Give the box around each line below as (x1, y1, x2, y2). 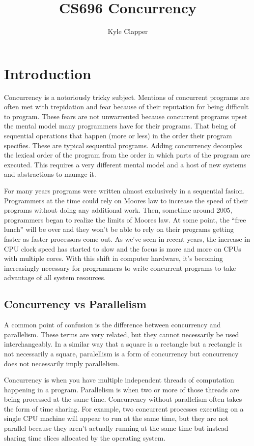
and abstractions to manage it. (4, 169, 96, 179)
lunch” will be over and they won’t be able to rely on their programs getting (4, 224, 234, 234)
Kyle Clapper (108, 26, 148, 36)
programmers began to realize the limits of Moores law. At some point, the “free (4, 214, 246, 224)
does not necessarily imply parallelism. (4, 358, 120, 368)
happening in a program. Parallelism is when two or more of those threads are (4, 384, 239, 394)
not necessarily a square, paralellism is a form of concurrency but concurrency (4, 348, 239, 358)
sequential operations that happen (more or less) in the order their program (4, 130, 232, 141)
